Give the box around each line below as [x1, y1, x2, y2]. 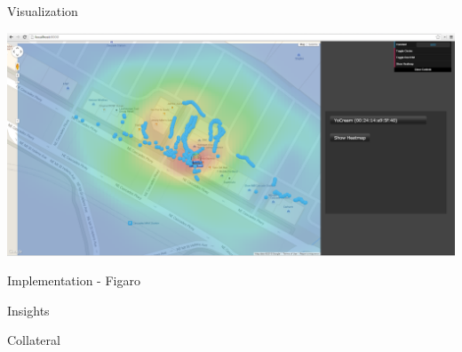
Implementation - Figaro [7, 271, 140, 290]
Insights [7, 300, 50, 319]
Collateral [7, 331, 60, 349]
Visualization [7, 2, 78, 20]
